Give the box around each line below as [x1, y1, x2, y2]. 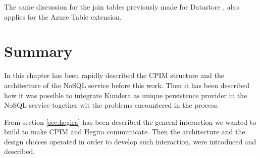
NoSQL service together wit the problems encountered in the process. [4, 100, 219, 110]
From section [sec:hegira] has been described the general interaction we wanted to [4, 116, 256, 127]
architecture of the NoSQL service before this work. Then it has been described [4, 80, 250, 90]
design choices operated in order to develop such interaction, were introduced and [4, 136, 256, 146]
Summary [4, 41, 73, 61]
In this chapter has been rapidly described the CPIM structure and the [4, 70, 224, 81]
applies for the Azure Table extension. [4, 11, 122, 22]
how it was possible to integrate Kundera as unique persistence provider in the [4, 90, 247, 100]
